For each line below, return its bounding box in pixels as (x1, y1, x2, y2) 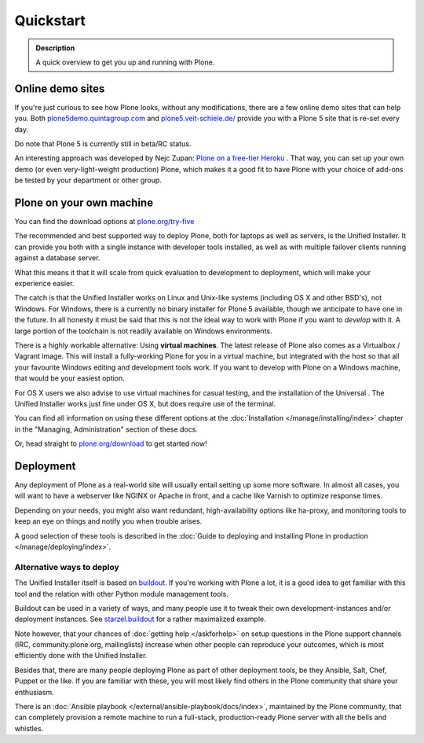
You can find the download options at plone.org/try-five (14, 217, 195, 226)
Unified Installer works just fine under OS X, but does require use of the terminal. (14, 399, 276, 408)
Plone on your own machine (14, 197, 153, 209)
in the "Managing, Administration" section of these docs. (14, 425, 198, 434)
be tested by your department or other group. (14, 175, 163, 185)
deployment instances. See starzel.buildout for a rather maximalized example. (14, 614, 266, 624)
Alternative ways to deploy (14, 561, 119, 572)
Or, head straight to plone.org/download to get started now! (14, 439, 207, 448)
